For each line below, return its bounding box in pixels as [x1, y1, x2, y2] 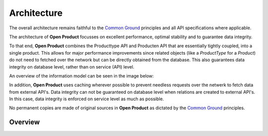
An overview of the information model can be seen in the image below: [9, 72, 154, 79]
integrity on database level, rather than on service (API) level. [9, 64, 134, 69]
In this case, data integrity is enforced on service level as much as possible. [9, 96, 164, 102]
